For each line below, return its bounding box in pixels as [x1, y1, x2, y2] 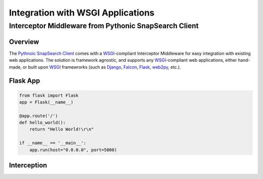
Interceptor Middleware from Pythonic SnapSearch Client [9, 21, 199, 30]
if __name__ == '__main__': [19, 140, 86, 146]
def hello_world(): [19, 120, 66, 125]
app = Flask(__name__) [19, 99, 74, 105]
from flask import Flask [19, 92, 79, 98]
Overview [9, 37, 39, 46]
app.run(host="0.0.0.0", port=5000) [29, 147, 117, 153]
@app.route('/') [19, 113, 58, 119]
